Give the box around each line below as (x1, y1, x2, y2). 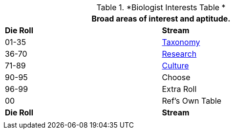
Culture (162, 61, 189, 70)
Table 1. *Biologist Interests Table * (96, 2, 226, 12)
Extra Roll (162, 84, 197, 94)
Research (162, 49, 197, 59)
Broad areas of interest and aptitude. (91, 14, 231, 23)
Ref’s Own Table (162, 96, 222, 106)
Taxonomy (162, 37, 200, 47)
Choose (162, 72, 191, 82)
